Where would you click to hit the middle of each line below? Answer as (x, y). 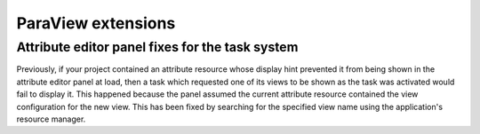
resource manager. (51, 119)
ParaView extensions (96, 23)
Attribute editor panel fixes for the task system (157, 47)
